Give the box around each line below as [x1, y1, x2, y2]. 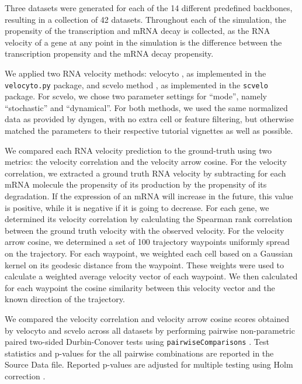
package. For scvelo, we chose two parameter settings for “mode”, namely [5, 90, 267, 102]
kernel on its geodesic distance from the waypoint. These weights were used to [5, 258, 284, 271]
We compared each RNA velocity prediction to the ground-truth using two [5, 144, 272, 156]
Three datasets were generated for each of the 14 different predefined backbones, [5, 2, 293, 13]
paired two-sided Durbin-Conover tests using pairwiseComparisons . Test [5, 335, 269, 348]
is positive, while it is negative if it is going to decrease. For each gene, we [5, 201, 269, 213]
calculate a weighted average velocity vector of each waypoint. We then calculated [5, 270, 298, 282]
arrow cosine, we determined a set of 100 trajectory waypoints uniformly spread [5, 236, 290, 248]
